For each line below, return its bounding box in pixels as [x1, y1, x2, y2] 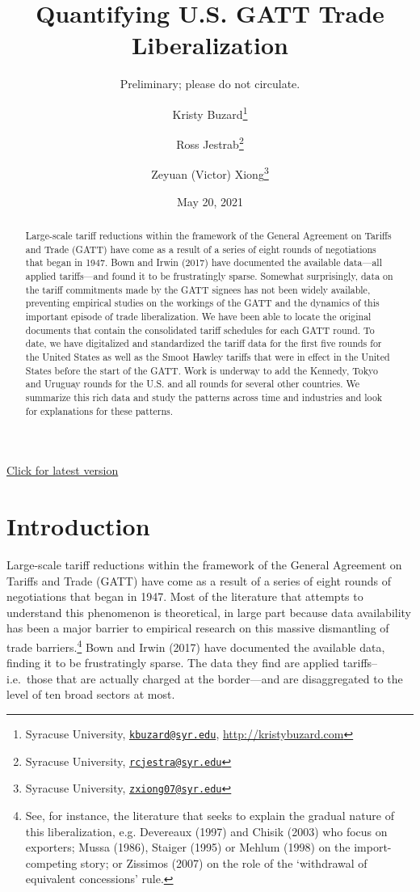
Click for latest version [6, 462, 119, 479]
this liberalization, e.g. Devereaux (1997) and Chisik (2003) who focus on [25, 822, 388, 839]
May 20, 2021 [176, 192, 244, 209]
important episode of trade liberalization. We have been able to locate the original [25, 309, 372, 323]
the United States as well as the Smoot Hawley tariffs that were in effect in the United [25, 349, 390, 363]
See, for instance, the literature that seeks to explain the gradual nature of [25, 806, 395, 823]
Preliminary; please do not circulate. [120, 75, 300, 92]
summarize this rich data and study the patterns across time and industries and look [25, 390, 383, 404]
